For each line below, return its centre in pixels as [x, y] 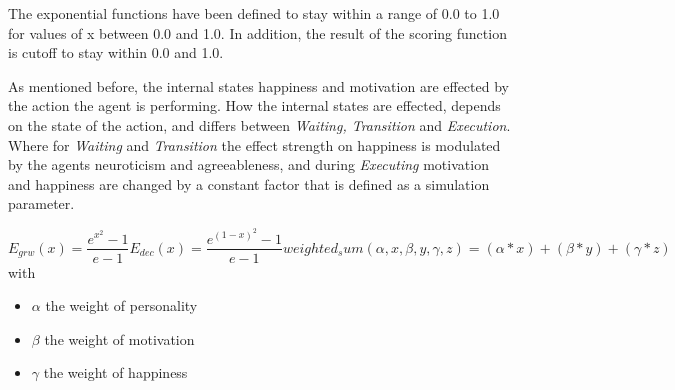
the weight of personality [121, 305]
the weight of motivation [119, 338]
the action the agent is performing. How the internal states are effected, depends [254, 105]
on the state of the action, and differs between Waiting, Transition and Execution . [259, 124]
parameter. [41, 203]
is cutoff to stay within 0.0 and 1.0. [116, 52]
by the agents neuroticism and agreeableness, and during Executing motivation [248, 164]
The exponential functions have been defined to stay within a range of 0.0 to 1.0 [254, 13]
